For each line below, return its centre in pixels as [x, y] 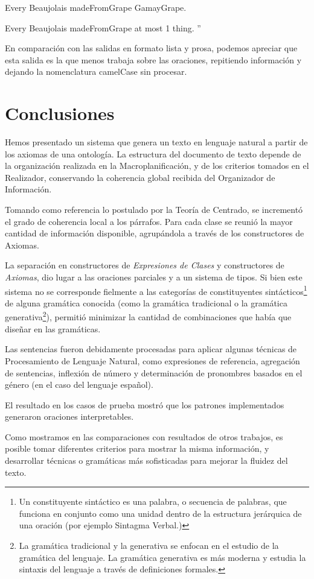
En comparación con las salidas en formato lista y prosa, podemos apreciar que [151, 48]
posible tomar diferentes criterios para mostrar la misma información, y [137, 448]
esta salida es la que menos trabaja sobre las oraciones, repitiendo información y [153, 59]
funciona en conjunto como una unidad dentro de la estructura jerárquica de [160, 513]
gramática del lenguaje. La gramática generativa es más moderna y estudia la [162, 557]
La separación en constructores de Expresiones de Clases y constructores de [145, 265]
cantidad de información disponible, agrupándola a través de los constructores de [155, 233]
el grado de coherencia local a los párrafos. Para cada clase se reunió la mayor [149, 221]
